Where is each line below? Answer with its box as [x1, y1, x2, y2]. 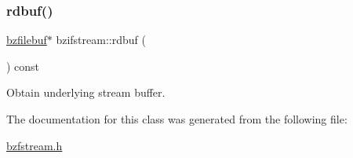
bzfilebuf [6, 31, 47, 48]
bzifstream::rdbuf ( [56, 31, 146, 48]
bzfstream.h [6, 137, 63, 153]
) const [6, 57, 40, 74]
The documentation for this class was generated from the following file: [6, 111, 348, 127]
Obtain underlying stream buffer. [6, 84, 166, 101]
